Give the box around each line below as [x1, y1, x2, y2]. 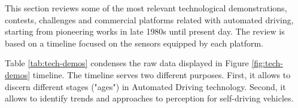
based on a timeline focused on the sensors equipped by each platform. [5, 36, 264, 49]
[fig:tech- [251, 57, 283, 69]
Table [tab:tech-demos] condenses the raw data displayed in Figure [5, 57, 249, 69]
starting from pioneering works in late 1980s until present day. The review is [5, 25, 285, 38]
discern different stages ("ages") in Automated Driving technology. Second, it [5, 80, 286, 92]
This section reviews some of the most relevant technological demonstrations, [5, 2, 287, 14]
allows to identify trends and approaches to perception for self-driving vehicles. [5, 92, 294, 104]
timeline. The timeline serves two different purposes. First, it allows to [32, 68, 291, 81]
